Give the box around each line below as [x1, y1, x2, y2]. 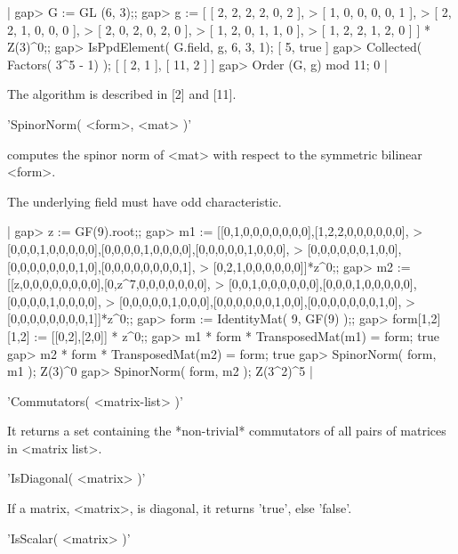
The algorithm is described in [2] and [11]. [7, 85, 237, 103]
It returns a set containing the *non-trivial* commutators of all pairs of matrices [7, 421, 446, 440]
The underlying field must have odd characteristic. [7, 191, 282, 210]
